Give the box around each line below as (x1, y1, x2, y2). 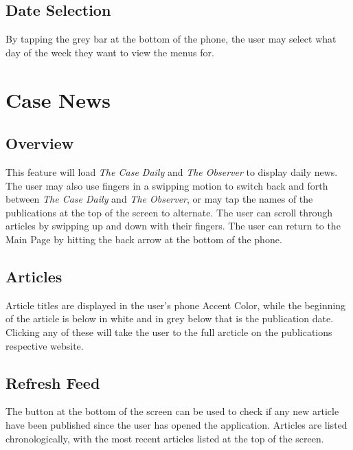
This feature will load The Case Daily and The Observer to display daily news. (5, 164, 338, 179)
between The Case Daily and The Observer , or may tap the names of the (5, 192, 313, 206)
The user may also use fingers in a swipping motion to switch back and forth (5, 178, 328, 192)
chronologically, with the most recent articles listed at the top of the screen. (5, 431, 324, 445)
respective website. (5, 338, 84, 352)
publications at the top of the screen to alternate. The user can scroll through (5, 205, 333, 219)
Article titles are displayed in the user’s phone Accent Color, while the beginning (5, 297, 346, 312)
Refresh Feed (5, 372, 100, 393)
